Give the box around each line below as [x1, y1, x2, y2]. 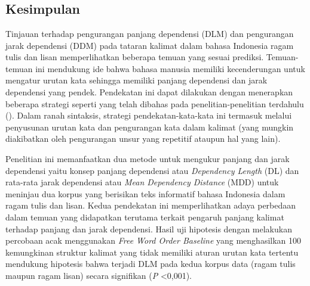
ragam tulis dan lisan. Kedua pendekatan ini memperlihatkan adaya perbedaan [5, 199, 296, 212]
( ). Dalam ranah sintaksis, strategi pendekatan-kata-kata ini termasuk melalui [5, 109, 292, 122]
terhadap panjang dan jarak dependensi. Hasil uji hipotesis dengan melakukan [5, 222, 292, 235]
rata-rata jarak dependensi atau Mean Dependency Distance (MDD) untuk [5, 176, 279, 188]
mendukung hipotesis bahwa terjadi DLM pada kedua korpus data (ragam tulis [5, 257, 296, 270]
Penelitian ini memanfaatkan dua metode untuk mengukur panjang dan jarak [5, 152, 290, 164]
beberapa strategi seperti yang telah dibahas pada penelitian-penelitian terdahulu [5, 97, 304, 110]
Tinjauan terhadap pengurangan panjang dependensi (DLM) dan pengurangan [5, 27, 294, 39]
